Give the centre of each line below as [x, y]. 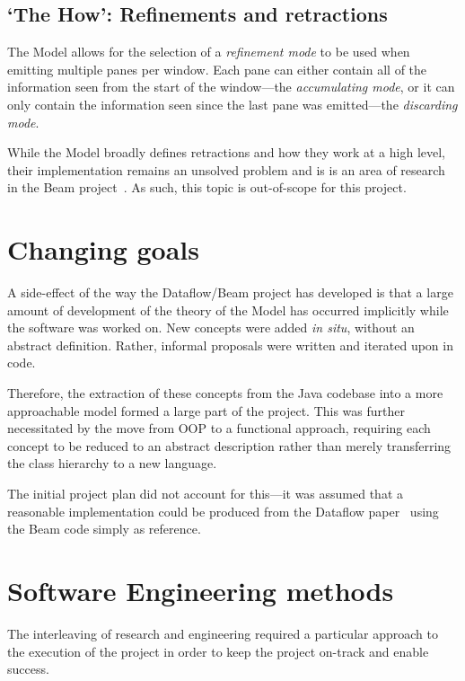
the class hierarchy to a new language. [112, 463]
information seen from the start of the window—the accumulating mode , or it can [231, 87]
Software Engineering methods [201, 590]
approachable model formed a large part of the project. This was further [206, 410]
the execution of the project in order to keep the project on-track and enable [218, 651]
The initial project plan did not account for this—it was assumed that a [206, 494]
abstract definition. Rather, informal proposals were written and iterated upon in [230, 345]
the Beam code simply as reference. [104, 529]
